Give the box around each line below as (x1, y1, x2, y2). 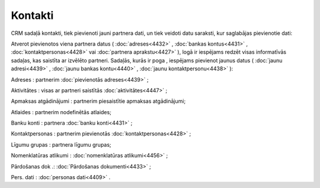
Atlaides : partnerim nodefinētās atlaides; (11, 108, 112, 115)
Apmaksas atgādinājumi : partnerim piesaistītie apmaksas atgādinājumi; (11, 98, 186, 105)
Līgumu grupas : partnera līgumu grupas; (11, 141, 112, 148)
